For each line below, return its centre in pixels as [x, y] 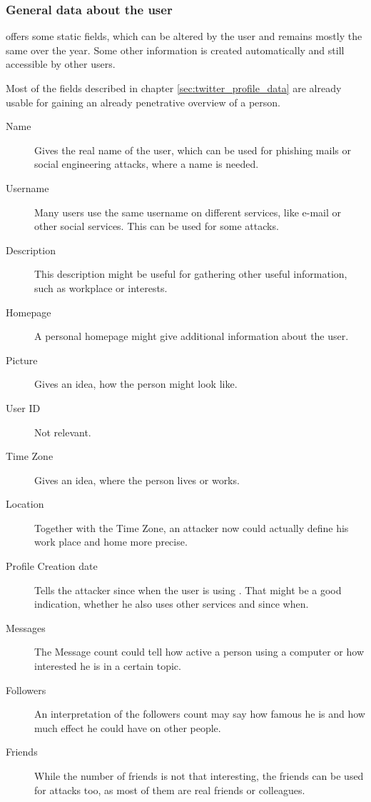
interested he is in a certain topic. [108, 666]
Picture [22, 360]
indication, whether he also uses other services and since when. [172, 604]
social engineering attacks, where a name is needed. [147, 164]
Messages [26, 627]
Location [25, 504]
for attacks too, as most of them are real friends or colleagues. [170, 790]
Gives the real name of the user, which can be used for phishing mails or [193, 150]
